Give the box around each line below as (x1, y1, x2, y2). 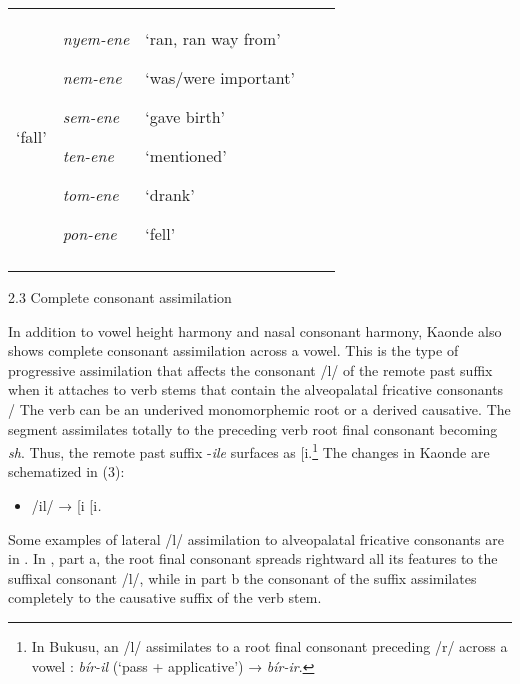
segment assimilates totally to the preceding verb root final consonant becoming (8, 418, 498, 439)
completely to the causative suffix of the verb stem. (8, 587, 322, 608)
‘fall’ (16, 124, 47, 148)
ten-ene (62, 144, 114, 167)
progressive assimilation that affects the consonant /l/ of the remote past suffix (8, 359, 493, 380)
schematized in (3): (8, 461, 125, 482)
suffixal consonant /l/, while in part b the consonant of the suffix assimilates (8, 567, 477, 588)
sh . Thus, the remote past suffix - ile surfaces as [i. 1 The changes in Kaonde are (8, 439, 490, 462)
